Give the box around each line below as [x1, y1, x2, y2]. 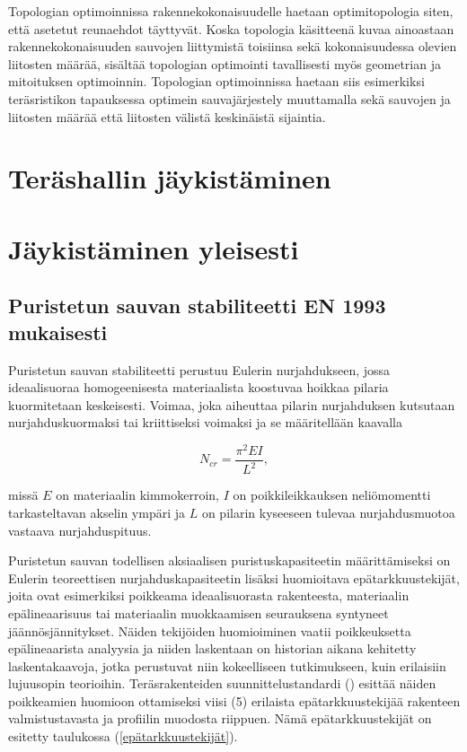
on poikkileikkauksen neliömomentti [233, 485, 431, 504]
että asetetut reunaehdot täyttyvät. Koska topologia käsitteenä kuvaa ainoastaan [8, 19, 454, 38]
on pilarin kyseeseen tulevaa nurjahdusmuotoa [201, 503, 455, 521]
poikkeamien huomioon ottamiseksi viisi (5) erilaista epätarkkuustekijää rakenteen [8, 691, 461, 710]
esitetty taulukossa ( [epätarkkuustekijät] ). [8, 727, 238, 746]
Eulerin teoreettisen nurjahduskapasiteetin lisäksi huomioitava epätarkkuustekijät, [8, 568, 460, 587]
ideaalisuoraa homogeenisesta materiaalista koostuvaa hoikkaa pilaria [8, 378, 389, 397]
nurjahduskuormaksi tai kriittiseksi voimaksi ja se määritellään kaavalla [8, 413, 402, 432]
